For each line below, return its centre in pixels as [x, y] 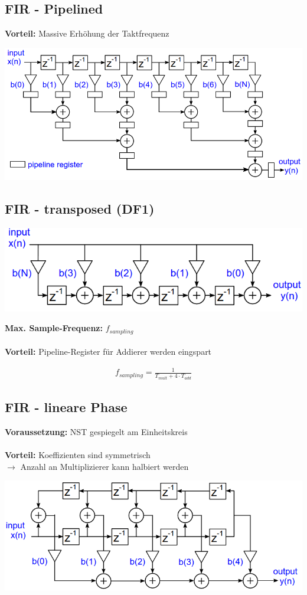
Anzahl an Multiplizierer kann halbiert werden [104, 466]
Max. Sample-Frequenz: [54, 328]
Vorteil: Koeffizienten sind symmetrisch [78, 455]
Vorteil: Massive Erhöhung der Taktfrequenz [87, 33]
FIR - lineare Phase [66, 407]
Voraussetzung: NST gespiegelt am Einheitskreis [96, 432]
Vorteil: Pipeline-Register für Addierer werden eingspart [108, 352]
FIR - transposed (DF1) [80, 209]
